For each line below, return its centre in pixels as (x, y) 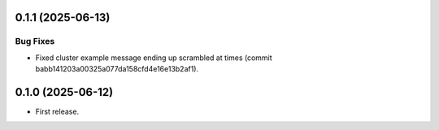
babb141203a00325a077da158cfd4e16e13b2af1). (117, 69)
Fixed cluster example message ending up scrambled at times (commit (154, 58)
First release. (57, 112)
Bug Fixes (35, 41)
